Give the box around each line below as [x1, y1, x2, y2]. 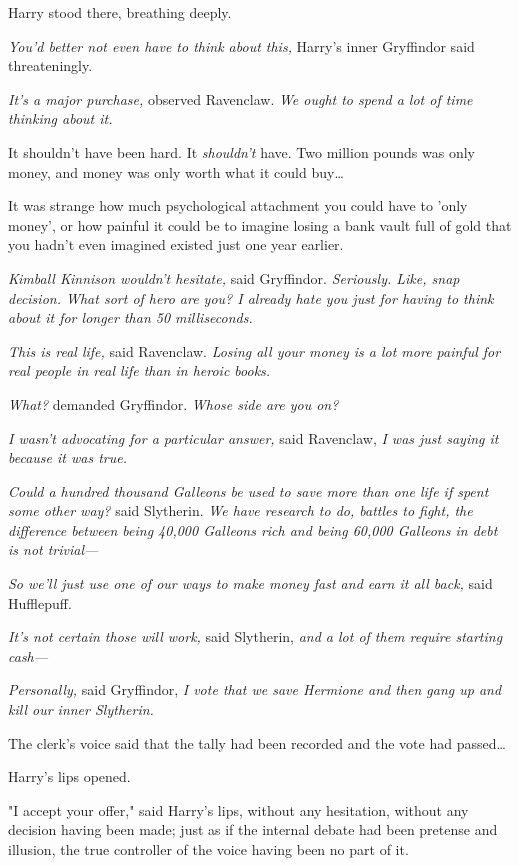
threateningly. [8, 55, 93, 76]
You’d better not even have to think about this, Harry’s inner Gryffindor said [8, 35, 475, 56]
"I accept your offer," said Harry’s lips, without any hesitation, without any [8, 799, 469, 820]
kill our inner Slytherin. [8, 699, 154, 720]
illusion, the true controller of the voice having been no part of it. [8, 839, 409, 859]
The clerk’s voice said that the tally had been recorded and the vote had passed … [8, 732, 506, 753]
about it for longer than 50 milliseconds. [8, 307, 253, 328]
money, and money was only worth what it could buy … [8, 161, 344, 182]
